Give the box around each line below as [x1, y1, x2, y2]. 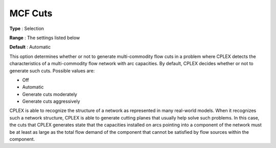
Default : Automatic [9, 44, 51, 50]
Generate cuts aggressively [22, 98, 80, 104]
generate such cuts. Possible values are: [9, 68, 95, 74]
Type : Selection [9, 25, 44, 32]
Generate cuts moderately [22, 91, 78, 97]
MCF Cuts [9, 8, 53, 19]
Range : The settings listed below [9, 35, 80, 41]
